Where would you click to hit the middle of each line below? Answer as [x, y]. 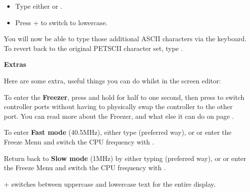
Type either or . [39, 6]
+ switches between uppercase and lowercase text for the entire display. [110, 184]
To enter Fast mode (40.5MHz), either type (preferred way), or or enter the [118, 132]
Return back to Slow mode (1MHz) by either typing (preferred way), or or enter [125, 158]
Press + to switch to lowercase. [61, 22]
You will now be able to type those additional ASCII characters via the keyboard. [125, 39]
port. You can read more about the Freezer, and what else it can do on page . [119, 116]
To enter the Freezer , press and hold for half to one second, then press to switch [124, 97]
